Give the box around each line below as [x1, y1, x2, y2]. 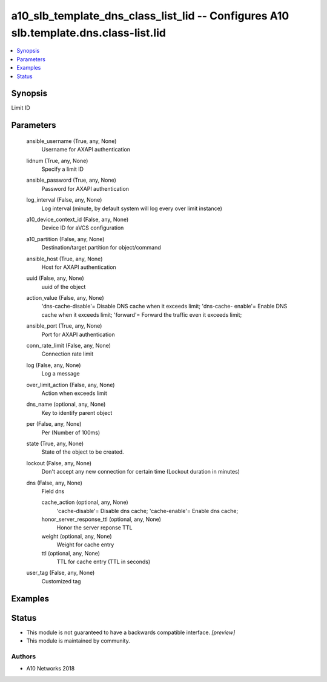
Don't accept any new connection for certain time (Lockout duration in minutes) [41, 468, 240, 475]
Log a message [41, 370, 80, 377]
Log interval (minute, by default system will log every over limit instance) [41, 205, 222, 212]
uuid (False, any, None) [26, 274, 84, 282]
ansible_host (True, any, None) [26, 255, 103, 262]
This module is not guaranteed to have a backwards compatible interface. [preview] [26, 629, 236, 636]
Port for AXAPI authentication [41, 331, 115, 338]
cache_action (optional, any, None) [41, 498, 128, 506]
